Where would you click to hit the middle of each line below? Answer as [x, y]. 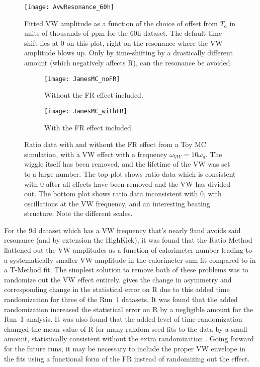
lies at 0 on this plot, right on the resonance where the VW [131, 43]
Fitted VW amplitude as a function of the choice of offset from [121, 23]
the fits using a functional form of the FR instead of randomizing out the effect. [127, 358]
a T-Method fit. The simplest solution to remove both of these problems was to [126, 270]
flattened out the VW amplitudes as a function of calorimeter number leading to [128, 250]
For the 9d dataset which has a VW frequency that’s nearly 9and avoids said [122, 230]
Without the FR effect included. [94, 95]
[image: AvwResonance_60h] [69, 7]
